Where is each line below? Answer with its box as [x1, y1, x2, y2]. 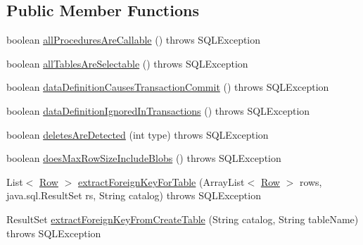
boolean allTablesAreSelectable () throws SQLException [6, 56, 248, 70]
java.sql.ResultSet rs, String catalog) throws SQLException [6, 188, 261, 203]
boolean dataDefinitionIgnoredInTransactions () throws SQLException [6, 103, 310, 118]
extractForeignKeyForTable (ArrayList [77, 174, 245, 189]
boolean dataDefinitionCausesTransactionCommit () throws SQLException [6, 80, 329, 94]
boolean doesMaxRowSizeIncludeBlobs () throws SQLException [6, 151, 281, 165]
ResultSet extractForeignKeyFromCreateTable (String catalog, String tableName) [6, 211, 359, 226]
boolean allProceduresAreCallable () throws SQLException [6, 32, 261, 47]
